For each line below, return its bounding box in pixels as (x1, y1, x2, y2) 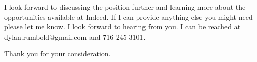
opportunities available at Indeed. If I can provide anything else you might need (4, 11, 253, 22)
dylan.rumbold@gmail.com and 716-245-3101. (4, 31, 146, 42)
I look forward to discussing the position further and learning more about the (4, 2, 246, 12)
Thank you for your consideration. (4, 48, 111, 59)
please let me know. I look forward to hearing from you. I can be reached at (4, 21, 241, 32)
